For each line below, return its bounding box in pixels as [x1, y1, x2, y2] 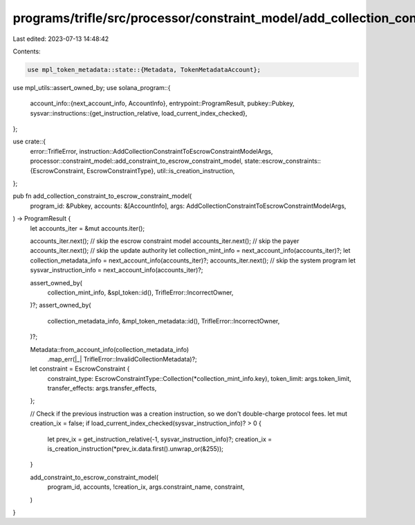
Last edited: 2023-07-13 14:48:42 [12, 35, 109, 43]
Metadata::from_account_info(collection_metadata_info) [30, 345, 190, 353]
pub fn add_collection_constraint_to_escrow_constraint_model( [12, 192, 192, 200]
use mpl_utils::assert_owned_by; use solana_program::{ [12, 83, 171, 91]
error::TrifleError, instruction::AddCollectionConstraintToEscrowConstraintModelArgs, [30, 147, 273, 155]
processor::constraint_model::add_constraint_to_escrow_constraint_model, [30, 157, 243, 166]
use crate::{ [12, 137, 46, 145]
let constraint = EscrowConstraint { [30, 364, 130, 373]
